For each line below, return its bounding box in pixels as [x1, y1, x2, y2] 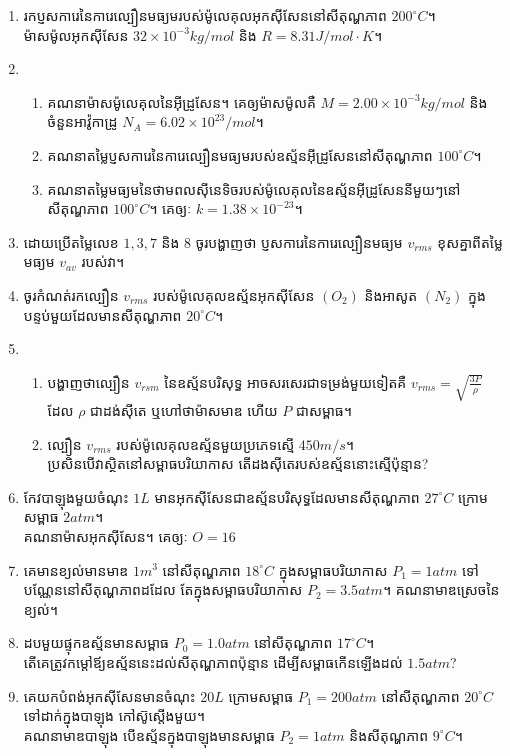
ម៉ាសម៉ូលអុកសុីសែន [23, 24, 129, 45]
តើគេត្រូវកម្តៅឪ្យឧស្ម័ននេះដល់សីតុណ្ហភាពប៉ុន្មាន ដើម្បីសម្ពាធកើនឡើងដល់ [23, 651, 403, 672]
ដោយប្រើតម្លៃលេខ [23, 231, 119, 252]
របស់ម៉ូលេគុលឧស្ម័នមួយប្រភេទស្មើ [116, 433, 295, 454]
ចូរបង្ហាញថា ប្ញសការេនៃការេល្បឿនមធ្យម [195, 231, 403, 252]
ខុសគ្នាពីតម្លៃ [437, 231, 503, 252]
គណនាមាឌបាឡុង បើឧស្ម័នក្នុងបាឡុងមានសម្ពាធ [23, 724, 275, 745]
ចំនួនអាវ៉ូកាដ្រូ [47, 111, 118, 132]
